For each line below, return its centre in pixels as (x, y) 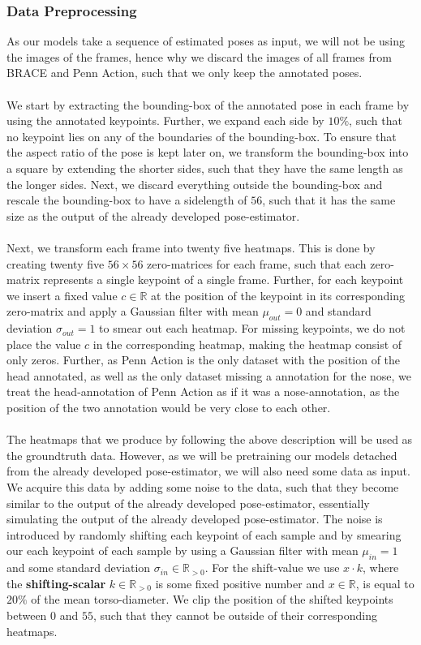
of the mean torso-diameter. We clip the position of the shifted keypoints (212, 599)
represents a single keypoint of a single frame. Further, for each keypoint (223, 279)
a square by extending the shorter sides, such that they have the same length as (205, 168)
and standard (338, 311)
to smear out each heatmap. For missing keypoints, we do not (252, 328)
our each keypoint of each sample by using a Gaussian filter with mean (183, 550)
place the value (44, 344)
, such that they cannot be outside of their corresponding (235, 615)
